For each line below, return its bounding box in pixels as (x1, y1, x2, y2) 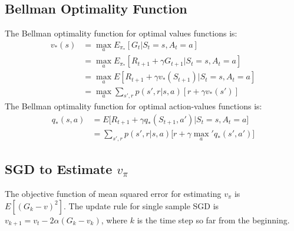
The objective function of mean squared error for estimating (5, 188, 222, 200)
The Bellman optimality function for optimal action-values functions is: (5, 100, 262, 112)
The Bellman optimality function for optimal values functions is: (5, 27, 237, 39)
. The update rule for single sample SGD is (63, 199, 219, 212)
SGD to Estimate (5, 160, 113, 178)
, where (101, 213, 128, 226)
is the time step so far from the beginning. (137, 213, 290, 226)
